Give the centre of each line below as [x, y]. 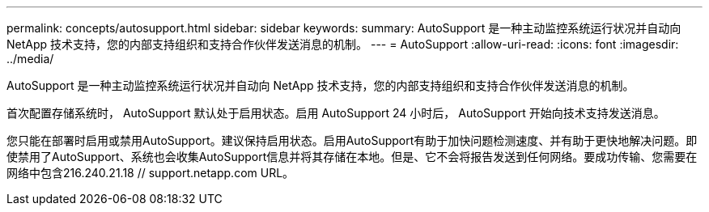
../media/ [30, 59]
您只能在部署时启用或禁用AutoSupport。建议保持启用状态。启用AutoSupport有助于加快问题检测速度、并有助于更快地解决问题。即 [352, 140]
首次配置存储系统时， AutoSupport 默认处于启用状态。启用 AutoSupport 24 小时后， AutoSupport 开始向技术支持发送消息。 [336, 113]
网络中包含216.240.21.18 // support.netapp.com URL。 [151, 173]
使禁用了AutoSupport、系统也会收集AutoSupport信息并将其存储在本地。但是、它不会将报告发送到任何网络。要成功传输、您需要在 [352, 157]
